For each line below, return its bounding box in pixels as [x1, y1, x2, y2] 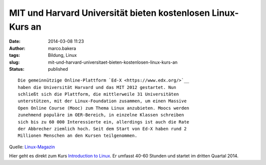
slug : [9, 59, 20, 65]
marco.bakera [48, 45, 76, 51]
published [48, 66, 68, 72]
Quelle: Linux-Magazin [9, 144, 55, 150]
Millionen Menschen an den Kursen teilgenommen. [18, 133, 137, 138]
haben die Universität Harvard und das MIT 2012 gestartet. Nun [18, 84, 177, 90]
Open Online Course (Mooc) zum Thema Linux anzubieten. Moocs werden [18, 105, 190, 111]
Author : [9, 45, 26, 51]
